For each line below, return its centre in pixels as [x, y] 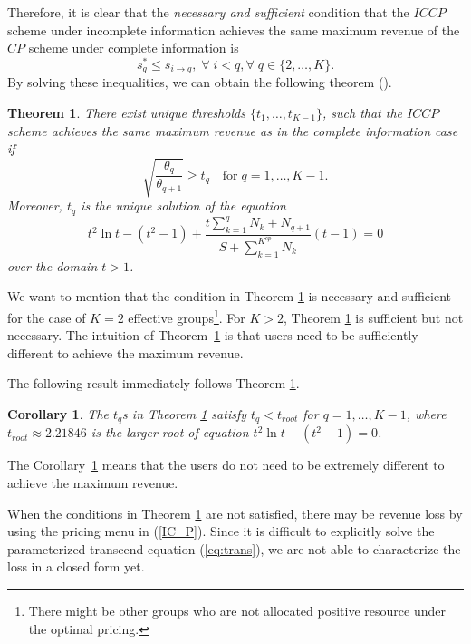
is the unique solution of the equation [183, 205]
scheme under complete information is [134, 48]
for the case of [47, 317]
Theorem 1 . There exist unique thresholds [126, 112]
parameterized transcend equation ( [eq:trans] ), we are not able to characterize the [234, 548]
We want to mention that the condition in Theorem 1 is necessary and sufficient [229, 296]
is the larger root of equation [170, 432]
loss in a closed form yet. [76, 566]
